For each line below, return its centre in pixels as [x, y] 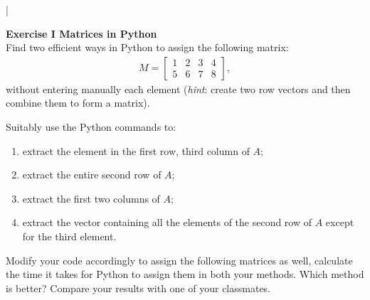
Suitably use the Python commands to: [91, 127]
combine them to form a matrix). [78, 103]
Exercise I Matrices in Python [81, 33]
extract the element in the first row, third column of [136, 150]
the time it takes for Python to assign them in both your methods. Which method [185, 274]
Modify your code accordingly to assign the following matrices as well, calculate [179, 260]
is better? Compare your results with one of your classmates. [138, 288]
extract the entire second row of [92, 175]
